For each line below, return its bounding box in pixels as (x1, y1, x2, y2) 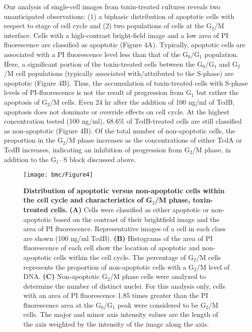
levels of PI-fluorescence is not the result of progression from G (4, 87, 192, 97)
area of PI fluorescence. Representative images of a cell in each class (23, 223, 226, 234)
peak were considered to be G (117, 299, 206, 310)
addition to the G (4, 154, 56, 164)
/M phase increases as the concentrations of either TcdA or (65, 135, 242, 145)
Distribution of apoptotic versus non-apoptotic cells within (23, 185, 225, 195)
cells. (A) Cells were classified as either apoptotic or (51, 204, 209, 214)
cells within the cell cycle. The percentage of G (54, 252, 194, 262)
